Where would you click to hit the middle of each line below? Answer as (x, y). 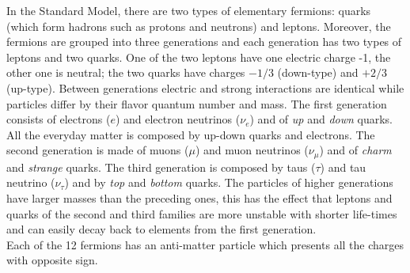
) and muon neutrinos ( (252, 150)
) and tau (343, 167)
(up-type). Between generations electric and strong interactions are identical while (205, 87)
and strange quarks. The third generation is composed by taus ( (161, 167)
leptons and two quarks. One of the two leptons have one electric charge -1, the (199, 57)
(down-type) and (318, 72)
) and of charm (355, 150)
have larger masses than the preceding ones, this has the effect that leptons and (199, 197)
